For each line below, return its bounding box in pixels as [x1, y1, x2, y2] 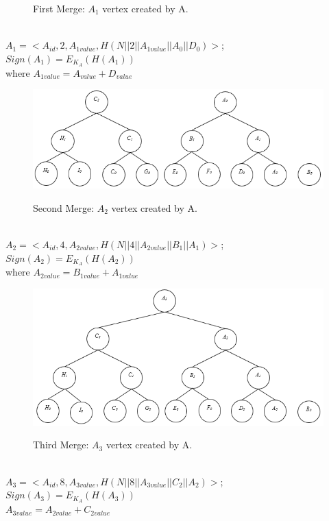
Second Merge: [33, 200, 95, 215]
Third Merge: [33, 437, 89, 452]
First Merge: [33, 1, 85, 15]
